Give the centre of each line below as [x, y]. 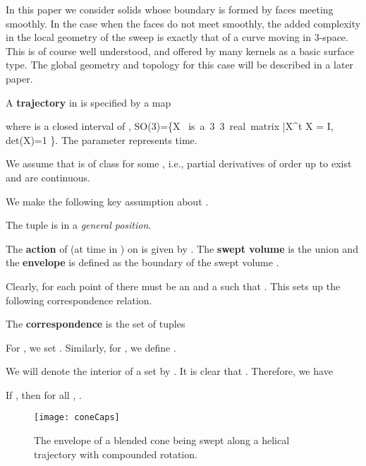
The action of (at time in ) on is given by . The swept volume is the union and [182, 248]
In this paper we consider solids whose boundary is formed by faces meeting [170, 9]
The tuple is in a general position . [79, 225]
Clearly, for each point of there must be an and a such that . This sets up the [173, 286]
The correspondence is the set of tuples [96, 324]
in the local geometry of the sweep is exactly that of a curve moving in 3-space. [177, 37]
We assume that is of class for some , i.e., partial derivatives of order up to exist [179, 163]
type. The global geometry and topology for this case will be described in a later [180, 65]
